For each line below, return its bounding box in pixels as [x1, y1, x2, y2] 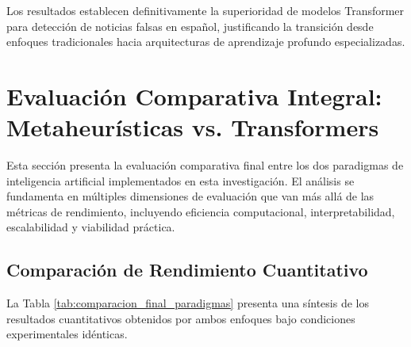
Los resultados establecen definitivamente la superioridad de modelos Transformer [6, 2, 405, 18]
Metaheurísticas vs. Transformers [6, 111, 379, 143]
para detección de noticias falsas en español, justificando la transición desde [6, 17, 374, 34]
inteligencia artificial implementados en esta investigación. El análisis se [6, 172, 355, 189]
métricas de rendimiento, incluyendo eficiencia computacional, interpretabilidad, [6, 203, 395, 219]
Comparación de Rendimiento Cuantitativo [6, 257, 368, 282]
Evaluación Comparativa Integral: [6, 79, 382, 112]
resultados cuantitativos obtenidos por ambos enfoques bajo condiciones [6, 310, 355, 326]
